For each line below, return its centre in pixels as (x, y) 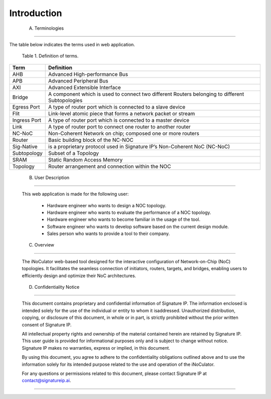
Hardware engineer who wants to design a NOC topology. (107, 205)
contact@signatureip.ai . (46, 380)
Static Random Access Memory (86, 159)
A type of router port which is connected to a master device (119, 120)
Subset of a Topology (74, 153)
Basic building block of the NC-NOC (91, 140)
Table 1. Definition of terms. (50, 56)
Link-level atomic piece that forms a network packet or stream (122, 113)
